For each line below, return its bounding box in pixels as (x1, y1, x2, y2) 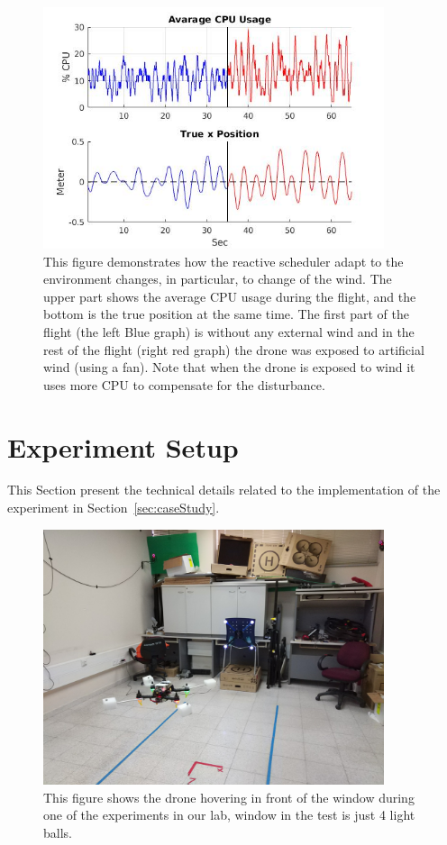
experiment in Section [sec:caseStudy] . (7, 498, 220, 517)
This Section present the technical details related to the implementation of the (7, 480, 441, 499)
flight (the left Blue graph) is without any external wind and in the (43, 322, 415, 341)
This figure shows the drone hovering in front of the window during (43, 787, 415, 806)
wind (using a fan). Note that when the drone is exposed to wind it (43, 358, 415, 377)
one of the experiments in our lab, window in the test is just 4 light (43, 805, 415, 824)
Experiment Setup (7, 428, 239, 465)
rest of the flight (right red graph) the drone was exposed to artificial (43, 340, 424, 359)
